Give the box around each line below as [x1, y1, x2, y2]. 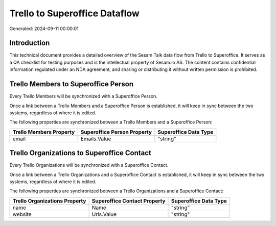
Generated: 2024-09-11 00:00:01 [9, 26, 79, 32]
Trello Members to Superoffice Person [9, 80, 134, 89]
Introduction [9, 39, 50, 47]
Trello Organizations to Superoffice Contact [9, 148, 152, 158]
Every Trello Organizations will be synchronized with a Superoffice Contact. [9, 162, 169, 168]
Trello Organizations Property [12, 197, 86, 204]
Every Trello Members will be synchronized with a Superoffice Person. [9, 93, 158, 99]
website [12, 211, 32, 218]
